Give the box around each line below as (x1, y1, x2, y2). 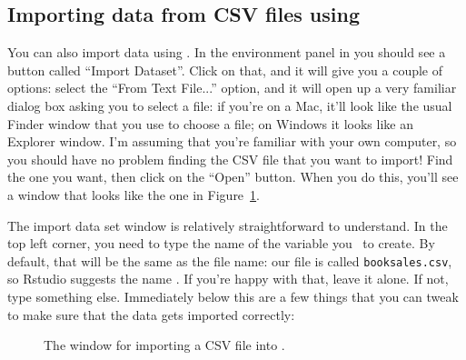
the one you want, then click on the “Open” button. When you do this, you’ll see (7, 167, 459, 186)
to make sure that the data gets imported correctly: (7, 305, 295, 324)
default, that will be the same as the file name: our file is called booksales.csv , (7, 251, 452, 270)
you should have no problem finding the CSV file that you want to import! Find (7, 149, 453, 168)
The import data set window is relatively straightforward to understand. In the (7, 215, 448, 235)
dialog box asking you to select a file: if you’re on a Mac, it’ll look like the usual (7, 95, 452, 115)
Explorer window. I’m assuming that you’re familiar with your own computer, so (7, 132, 457, 151)
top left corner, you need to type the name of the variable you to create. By (7, 234, 435, 253)
